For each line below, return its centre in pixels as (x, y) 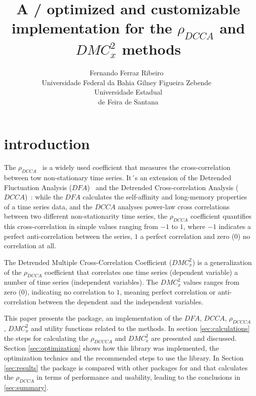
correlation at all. (30, 246)
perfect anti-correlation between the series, (68, 236)
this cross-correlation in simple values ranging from (81, 226)
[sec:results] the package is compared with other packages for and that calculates (126, 367)
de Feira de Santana (128, 101)
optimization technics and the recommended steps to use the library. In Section (124, 357)
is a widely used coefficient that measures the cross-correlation (136, 167)
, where (194, 226)
